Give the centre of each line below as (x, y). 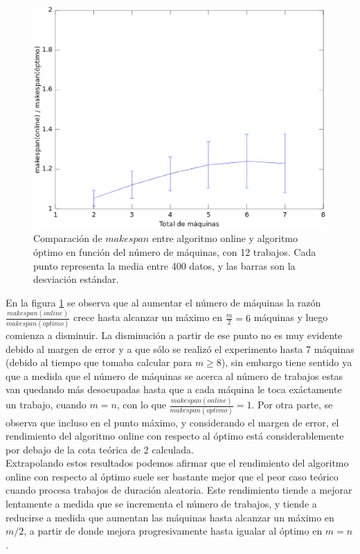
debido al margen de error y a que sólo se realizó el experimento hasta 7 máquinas (180, 348)
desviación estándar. (76, 279)
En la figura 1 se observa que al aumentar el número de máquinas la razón (163, 302)
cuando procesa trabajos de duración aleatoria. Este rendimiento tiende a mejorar (179, 490)
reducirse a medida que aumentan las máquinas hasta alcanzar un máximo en (170, 517)
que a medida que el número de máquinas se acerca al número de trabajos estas (174, 375)
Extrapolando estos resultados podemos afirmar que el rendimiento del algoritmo (177, 463)
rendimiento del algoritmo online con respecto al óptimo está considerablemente (175, 436)
